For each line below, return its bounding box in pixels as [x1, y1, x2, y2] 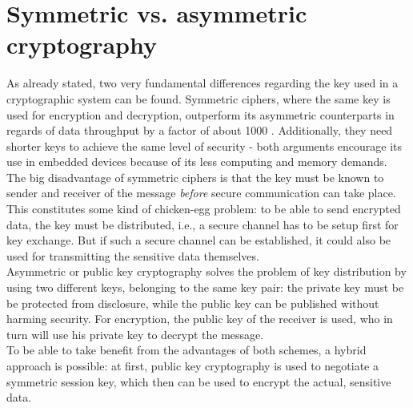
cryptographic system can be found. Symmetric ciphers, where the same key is [6, 90, 391, 107]
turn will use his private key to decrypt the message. [6, 325, 264, 342]
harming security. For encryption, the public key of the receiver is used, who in [6, 310, 393, 327]
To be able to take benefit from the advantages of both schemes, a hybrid [6, 341, 367, 358]
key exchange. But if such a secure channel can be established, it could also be [6, 232, 391, 248]
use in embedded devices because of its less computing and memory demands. [6, 153, 387, 170]
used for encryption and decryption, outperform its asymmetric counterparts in [6, 106, 395, 123]
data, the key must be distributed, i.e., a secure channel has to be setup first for [6, 216, 399, 232]
